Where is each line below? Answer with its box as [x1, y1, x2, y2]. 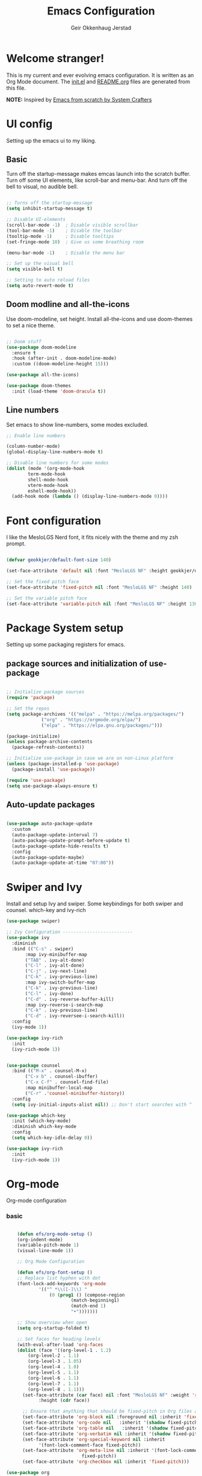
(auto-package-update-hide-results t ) [11, 843, 109, 849]
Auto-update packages [6, 799, 95, 810]
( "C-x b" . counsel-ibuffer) [25, 1073, 98, 1080]
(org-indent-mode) [17, 1236, 63, 1242]
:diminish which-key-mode [11, 1124, 77, 1130]
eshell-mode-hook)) [28, 488, 77, 494]
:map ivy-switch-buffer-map [25, 979, 96, 985]
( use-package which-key [6, 1112, 66, 1118]
